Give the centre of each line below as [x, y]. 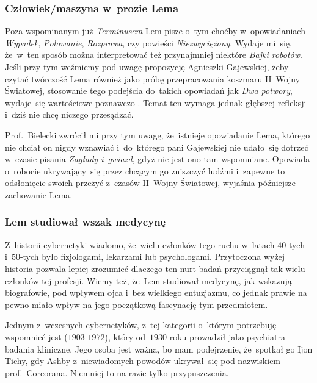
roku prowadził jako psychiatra [227, 336]
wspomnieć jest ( [36, 336]
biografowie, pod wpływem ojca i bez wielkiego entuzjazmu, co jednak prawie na [156, 292]
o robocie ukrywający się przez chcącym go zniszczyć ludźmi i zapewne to [145, 170]
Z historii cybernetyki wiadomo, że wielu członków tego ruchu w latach [140, 244]
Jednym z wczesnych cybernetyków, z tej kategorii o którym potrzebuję [141, 325]
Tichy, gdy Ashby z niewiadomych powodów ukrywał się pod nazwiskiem [143, 361]
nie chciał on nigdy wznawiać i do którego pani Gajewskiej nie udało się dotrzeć [157, 147]
